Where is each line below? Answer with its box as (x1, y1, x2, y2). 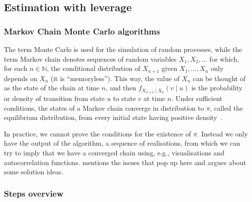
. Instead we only (197, 128, 248, 138)
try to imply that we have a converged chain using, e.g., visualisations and (4, 148, 224, 158)
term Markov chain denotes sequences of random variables (4, 53, 177, 64)
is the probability (191, 83, 243, 93)
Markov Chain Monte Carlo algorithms (4, 25, 160, 37)
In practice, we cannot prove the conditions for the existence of (4, 128, 191, 138)
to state (113, 93, 136, 103)
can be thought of (193, 73, 246, 83)
